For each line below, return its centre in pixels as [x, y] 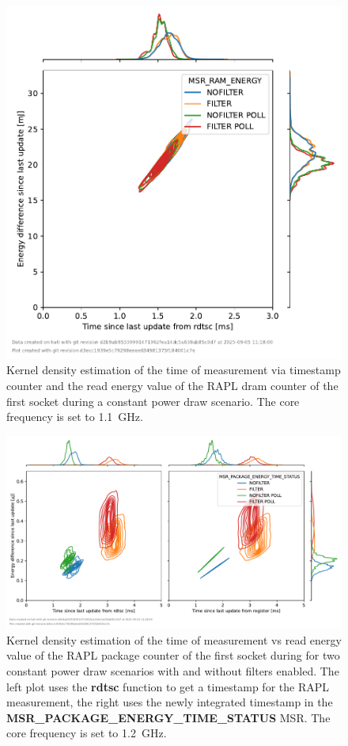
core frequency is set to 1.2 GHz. [87, 733]
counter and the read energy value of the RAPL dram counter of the [172, 385]
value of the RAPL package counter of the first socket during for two [173, 655]
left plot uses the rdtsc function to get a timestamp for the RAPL [168, 686]
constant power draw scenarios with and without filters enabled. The [173, 670]
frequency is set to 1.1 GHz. [75, 417]
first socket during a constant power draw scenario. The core [153, 401]
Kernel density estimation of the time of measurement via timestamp [174, 370]
